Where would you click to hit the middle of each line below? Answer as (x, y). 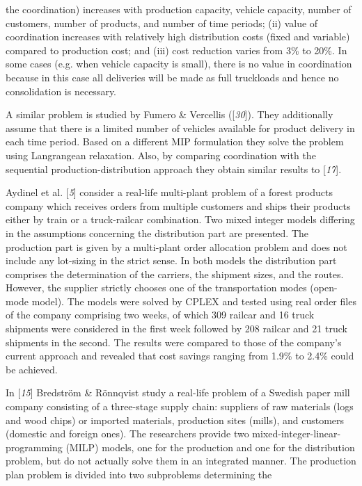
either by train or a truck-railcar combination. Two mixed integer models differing (180, 219)
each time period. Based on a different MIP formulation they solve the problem (175, 141)
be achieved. (32, 369)
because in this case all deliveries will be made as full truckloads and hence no (172, 77)
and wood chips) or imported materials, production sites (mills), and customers (175, 420)
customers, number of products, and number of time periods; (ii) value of (162, 23)
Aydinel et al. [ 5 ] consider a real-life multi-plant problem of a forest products (169, 192)
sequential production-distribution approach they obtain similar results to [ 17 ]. (174, 169)
